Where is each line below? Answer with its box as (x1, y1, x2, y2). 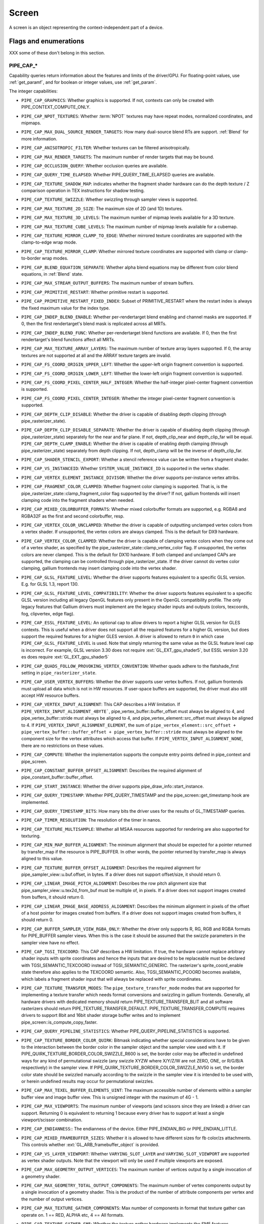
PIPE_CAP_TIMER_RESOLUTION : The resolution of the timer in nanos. (21, 817, 161, 823)
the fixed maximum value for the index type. (21, 305, 110, 311)
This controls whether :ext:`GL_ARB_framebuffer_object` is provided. (21, 1142, 159, 1148)
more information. (21, 136, 57, 141)
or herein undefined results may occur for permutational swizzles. (21, 1078, 154, 1084)
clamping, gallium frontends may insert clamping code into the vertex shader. (21, 565, 177, 571)
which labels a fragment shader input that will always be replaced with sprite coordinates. (21, 976, 202, 982)
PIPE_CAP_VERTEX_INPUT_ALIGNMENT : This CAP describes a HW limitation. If (21, 702, 180, 707)
